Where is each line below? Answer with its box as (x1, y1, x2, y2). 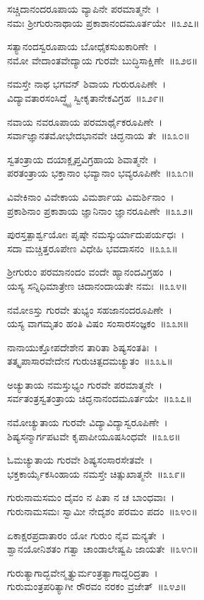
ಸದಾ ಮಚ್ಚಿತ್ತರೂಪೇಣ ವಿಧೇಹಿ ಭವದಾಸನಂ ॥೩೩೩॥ (7, 240, 178, 255)
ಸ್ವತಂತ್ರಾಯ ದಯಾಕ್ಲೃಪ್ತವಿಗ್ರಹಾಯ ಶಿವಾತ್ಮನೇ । (7, 151, 157, 166)
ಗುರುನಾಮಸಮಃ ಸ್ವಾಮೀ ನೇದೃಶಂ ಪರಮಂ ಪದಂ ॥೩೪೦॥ (7, 504, 198, 519)
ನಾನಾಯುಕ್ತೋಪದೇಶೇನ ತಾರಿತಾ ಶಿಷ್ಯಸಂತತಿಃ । (7, 339, 158, 354)
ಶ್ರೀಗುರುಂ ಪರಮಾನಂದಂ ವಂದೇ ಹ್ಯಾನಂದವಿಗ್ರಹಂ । (7, 264, 173, 279)
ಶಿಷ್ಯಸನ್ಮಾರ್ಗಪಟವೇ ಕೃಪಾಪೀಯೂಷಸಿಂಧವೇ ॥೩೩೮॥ (7, 428, 181, 443)
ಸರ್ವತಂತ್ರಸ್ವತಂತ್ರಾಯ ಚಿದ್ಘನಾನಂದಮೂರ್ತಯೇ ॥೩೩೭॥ (7, 391, 192, 406)
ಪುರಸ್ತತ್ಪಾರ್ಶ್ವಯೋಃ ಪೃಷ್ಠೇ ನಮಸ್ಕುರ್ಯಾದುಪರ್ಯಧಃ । (7, 227, 185, 242)
